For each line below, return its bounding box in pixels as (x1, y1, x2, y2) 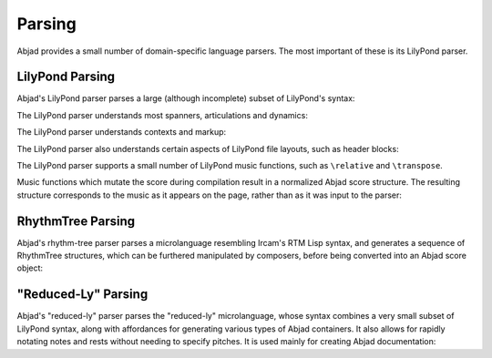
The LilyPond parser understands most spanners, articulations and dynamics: (16, 109, 309, 120)
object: (16, 262, 44, 273)
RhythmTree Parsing (16, 213, 136, 229)
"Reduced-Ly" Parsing (16, 287, 149, 302)
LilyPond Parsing (16, 69, 116, 85)
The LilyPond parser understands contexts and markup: (16, 127, 227, 138)
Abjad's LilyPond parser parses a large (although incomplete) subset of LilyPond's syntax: (16, 93, 355, 104)
